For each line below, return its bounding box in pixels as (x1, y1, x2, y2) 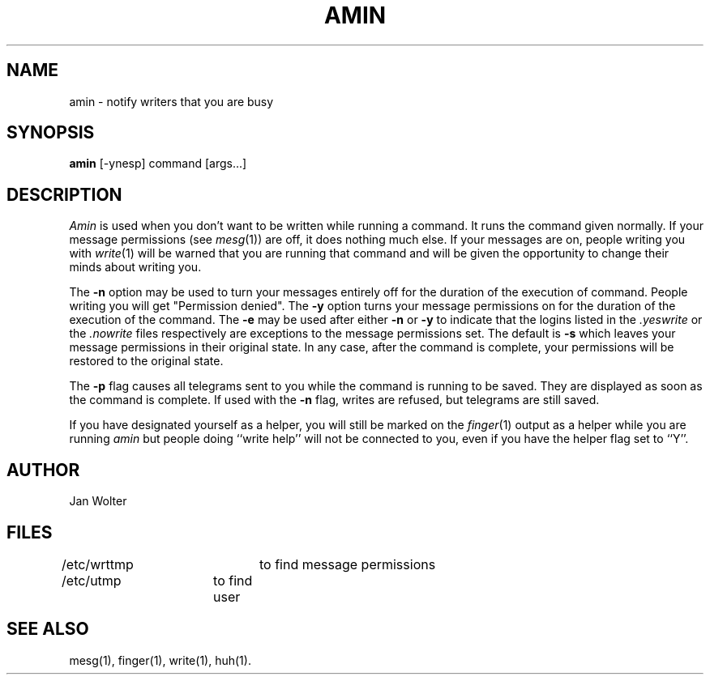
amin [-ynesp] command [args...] (69, 156, 247, 171)
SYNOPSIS (6, 122, 95, 143)
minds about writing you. (69, 260, 202, 275)
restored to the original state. (69, 354, 224, 368)
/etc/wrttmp (62, 555, 134, 572)
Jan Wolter (69, 494, 127, 509)
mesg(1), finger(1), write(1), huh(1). (69, 653, 251, 667)
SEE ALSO (6, 619, 89, 640)
